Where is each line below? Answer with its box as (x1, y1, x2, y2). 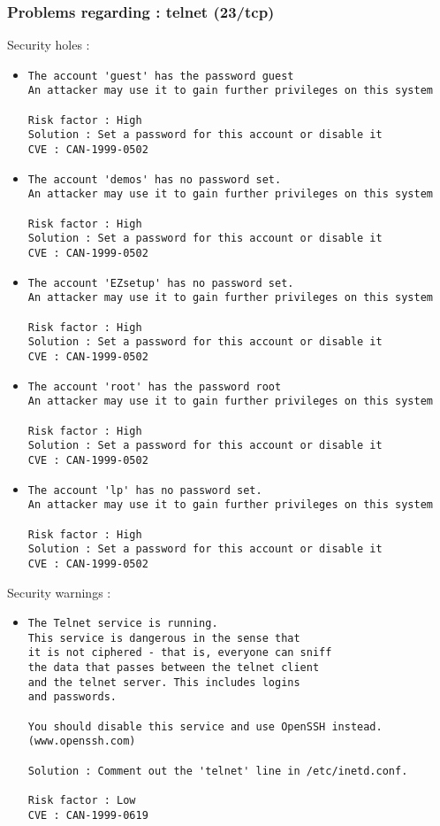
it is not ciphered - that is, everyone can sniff (27, 646, 332, 660)
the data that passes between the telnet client (27, 661, 320, 675)
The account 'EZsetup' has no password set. (27, 276, 294, 289)
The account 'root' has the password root (27, 380, 282, 393)
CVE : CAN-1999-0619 (27, 808, 148, 822)
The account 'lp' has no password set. (27, 483, 262, 497)
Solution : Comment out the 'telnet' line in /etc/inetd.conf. (27, 764, 408, 777)
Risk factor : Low (27, 793, 136, 807)
